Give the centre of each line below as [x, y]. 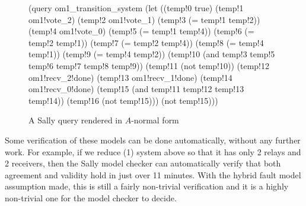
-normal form [155, 120]
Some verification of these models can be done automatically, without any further [153, 140]
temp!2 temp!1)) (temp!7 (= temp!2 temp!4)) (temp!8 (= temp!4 [146, 42]
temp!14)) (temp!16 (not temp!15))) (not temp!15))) [123, 100]
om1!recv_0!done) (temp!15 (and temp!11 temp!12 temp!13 [136, 89]
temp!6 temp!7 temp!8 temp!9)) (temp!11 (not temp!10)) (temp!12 [149, 65]
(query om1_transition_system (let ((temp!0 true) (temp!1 [136, 8]
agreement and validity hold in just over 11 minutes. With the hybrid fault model [153, 174]
